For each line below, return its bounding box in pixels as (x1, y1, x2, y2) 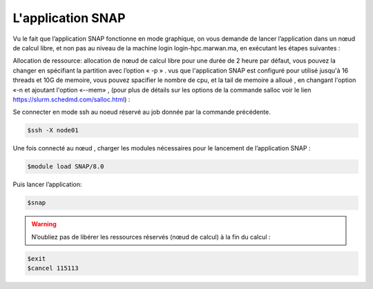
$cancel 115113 (27, 264, 79, 272)
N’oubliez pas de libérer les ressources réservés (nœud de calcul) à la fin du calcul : (31, 232, 271, 241)
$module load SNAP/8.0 (27, 163, 104, 170)
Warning (31, 220, 57, 228)
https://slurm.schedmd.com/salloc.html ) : (12, 95, 131, 103)
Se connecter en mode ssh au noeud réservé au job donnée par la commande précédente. (12, 108, 271, 117)
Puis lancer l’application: (12, 180, 82, 189)
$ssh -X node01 (27, 126, 79, 134)
